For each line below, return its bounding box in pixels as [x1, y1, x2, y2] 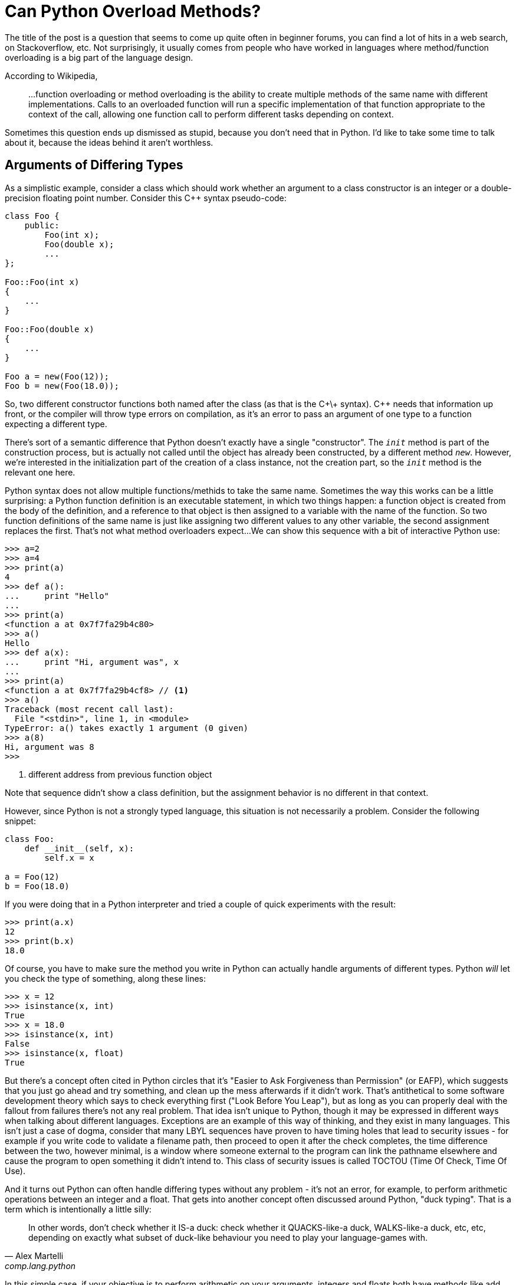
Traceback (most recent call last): [5, 704, 174, 714]
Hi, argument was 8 [5, 742, 94, 752]
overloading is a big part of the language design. [5, 52, 193, 63]
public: [24, 220, 60, 230]
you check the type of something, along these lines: [5, 973, 206, 984]
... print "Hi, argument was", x [5, 657, 179, 667]
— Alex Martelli [5, 1250, 64, 1261]
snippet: [5, 815, 36, 826]
